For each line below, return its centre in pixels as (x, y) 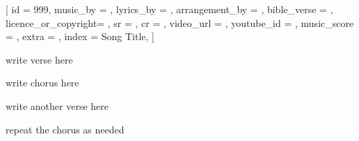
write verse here (39, 59)
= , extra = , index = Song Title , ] (80, 36)
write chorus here (42, 83)
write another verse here (57, 105)
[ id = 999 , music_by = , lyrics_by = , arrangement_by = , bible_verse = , (169, 9)
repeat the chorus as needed (65, 129)
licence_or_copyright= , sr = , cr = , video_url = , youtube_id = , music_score (180, 22)
